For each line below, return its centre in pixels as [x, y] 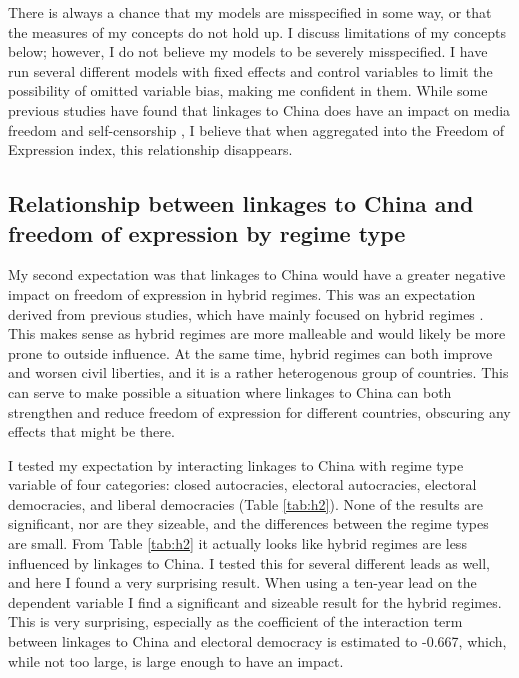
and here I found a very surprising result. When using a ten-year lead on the [242, 582]
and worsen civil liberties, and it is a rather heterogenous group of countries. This [258, 372]
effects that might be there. [91, 431]
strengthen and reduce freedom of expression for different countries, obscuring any [259, 411]
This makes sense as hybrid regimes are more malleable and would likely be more [257, 333]
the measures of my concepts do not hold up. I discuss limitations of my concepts [257, 31]
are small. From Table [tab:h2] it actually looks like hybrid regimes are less [237, 543]
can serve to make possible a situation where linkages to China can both [230, 391]
